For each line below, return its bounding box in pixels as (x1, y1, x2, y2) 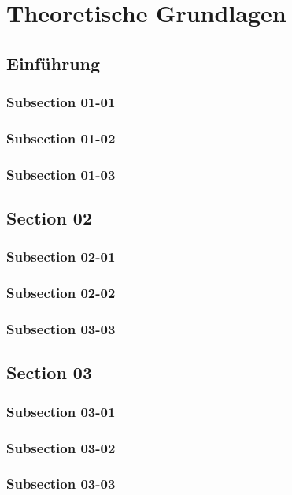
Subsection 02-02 (6, 283, 116, 303)
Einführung (6, 50, 101, 75)
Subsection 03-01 (6, 401, 116, 421)
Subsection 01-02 (6, 128, 116, 147)
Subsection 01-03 (6, 164, 116, 184)
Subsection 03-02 (6, 437, 116, 457)
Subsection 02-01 (6, 247, 116, 266)
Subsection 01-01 (6, 92, 116, 112)
